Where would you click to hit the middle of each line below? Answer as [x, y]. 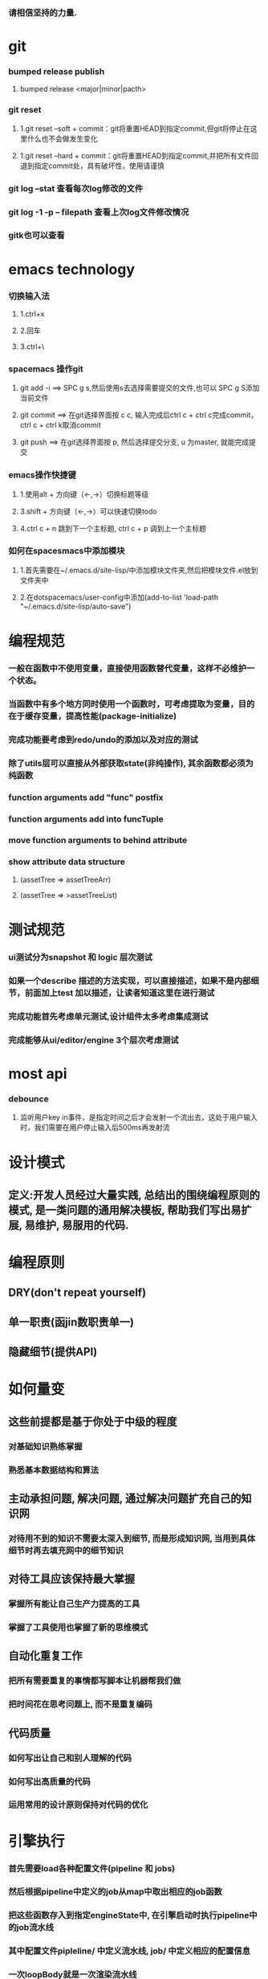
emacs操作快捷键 [42, 475]
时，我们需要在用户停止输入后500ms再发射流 [95, 1128]
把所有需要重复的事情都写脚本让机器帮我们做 [95, 1681]
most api [38, 1073]
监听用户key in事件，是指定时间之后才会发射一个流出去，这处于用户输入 [139, 1117]
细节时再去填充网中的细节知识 [66, 1551]
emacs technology [71, 269]
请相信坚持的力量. [43, 12]
